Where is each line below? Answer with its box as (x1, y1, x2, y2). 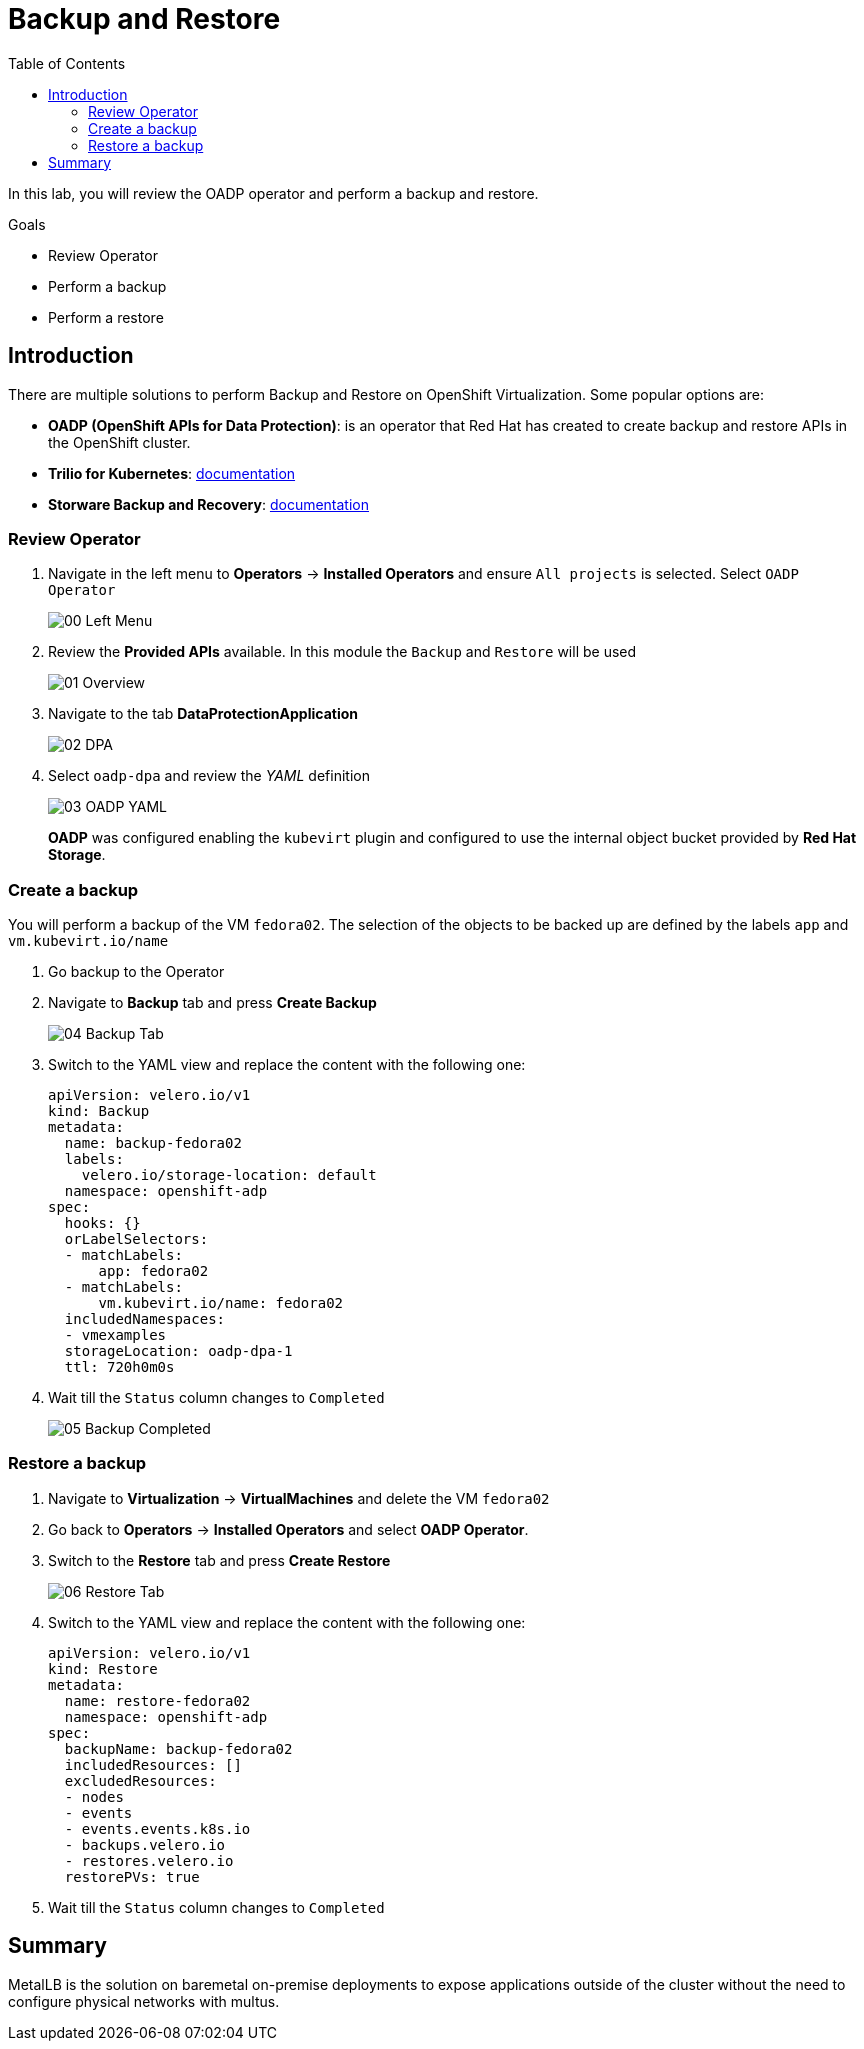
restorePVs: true (64, 1868, 200, 1885)
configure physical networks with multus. (8, 1992, 280, 2010)
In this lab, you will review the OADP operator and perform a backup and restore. (8, 184, 539, 202)
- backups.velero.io (64, 1836, 226, 1853)
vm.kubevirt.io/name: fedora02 (98, 1295, 344, 1312)
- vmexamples (64, 1327, 167, 1344)
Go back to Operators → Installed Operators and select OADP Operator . (48, 1520, 529, 1538)
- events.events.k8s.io (64, 1820, 251, 1837)
